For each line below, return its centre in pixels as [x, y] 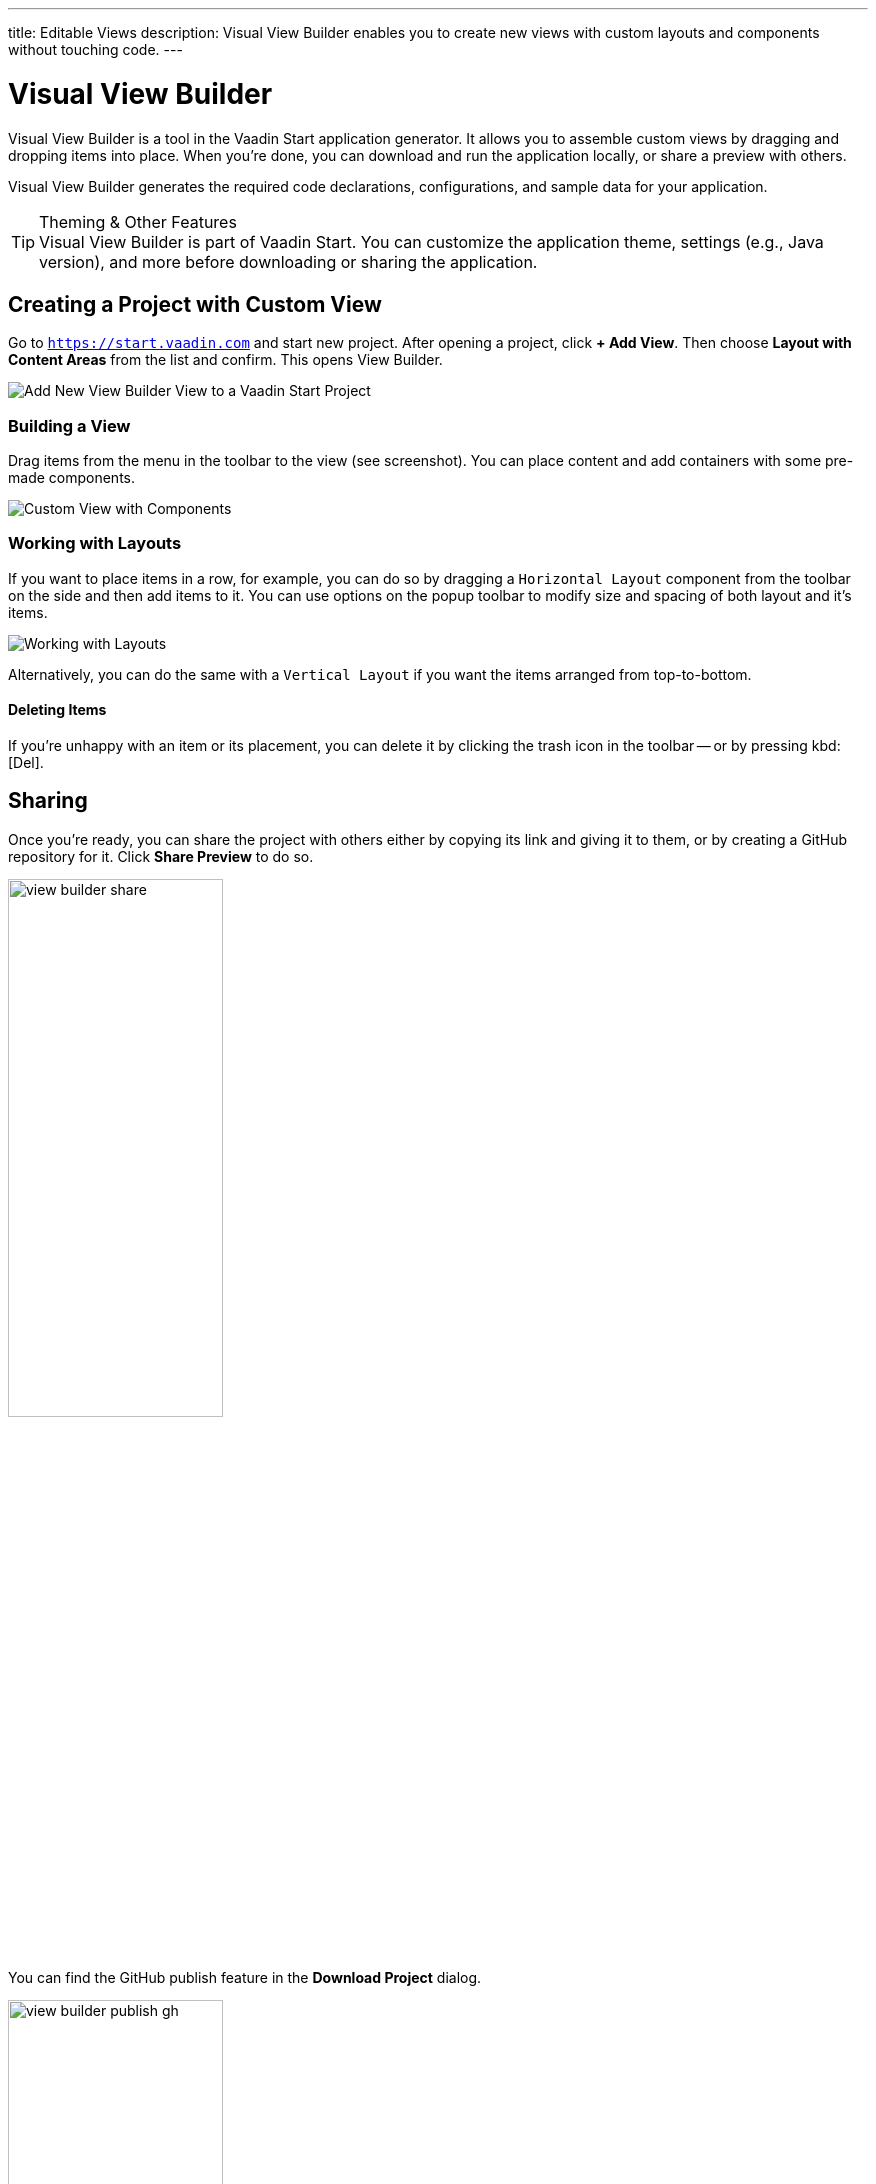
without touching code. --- [95, 49]
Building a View [69, 425]
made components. [71, 478]
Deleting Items [57, 710]
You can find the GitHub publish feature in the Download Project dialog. [245, 1977]
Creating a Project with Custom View [195, 304]
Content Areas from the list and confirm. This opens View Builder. [225, 360]
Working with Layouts [95, 543]
